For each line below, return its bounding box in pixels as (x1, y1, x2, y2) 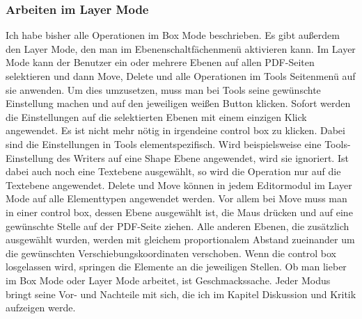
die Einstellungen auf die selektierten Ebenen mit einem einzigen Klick (6, 109, 307, 124)
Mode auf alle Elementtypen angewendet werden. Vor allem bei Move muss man (6, 191, 347, 206)
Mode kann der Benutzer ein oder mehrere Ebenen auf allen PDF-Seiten (6, 55, 315, 69)
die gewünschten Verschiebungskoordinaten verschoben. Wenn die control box (6, 245, 336, 260)
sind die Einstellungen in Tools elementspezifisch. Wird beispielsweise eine (6, 136, 322, 151)
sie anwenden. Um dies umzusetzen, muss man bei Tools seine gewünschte (6, 82, 321, 97)
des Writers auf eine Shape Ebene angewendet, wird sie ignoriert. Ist (56, 150, 349, 165)
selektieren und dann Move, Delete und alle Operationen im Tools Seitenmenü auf (6, 69, 356, 83)
